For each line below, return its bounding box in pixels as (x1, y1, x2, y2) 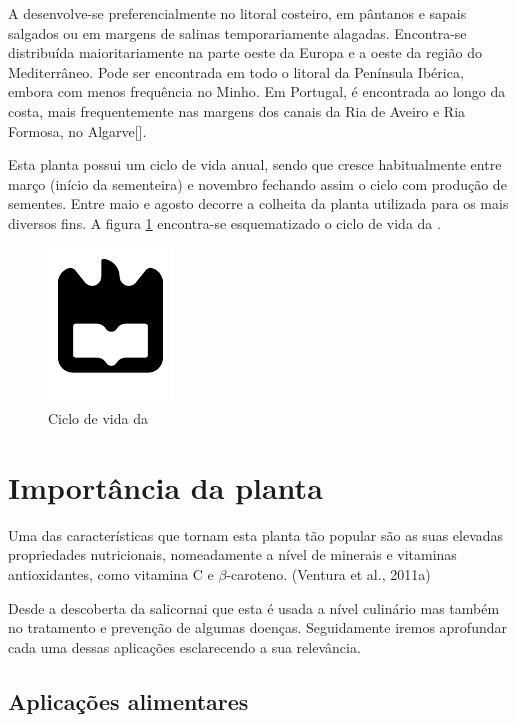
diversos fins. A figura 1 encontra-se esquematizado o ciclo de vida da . (8, 212, 441, 233)
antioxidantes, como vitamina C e (8, 564, 214, 585)
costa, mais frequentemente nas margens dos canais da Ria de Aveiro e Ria (8, 100, 466, 121)
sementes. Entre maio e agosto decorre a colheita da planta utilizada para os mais (8, 193, 509, 214)
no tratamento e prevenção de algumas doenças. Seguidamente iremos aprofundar (8, 617, 507, 638)
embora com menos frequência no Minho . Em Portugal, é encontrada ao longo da (8, 81, 506, 102)
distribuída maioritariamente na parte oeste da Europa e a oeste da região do (8, 42, 482, 63)
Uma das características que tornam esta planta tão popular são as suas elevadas (8, 524, 504, 545)
